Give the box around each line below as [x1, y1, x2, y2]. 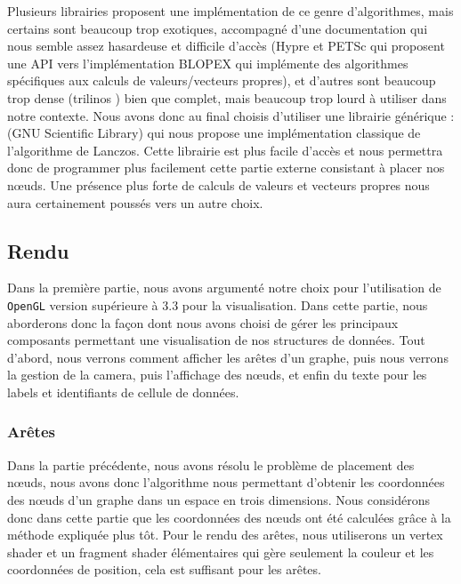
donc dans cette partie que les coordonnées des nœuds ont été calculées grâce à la [7, 508, 451, 526]
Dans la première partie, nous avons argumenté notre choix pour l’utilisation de [7, 278, 441, 297]
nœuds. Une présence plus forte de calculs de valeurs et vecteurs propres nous [7, 175, 430, 194]
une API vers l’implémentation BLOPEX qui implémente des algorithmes [7, 53, 408, 72]
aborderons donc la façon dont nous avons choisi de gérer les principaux [7, 313, 399, 332]
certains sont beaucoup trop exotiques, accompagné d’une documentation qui [7, 19, 428, 37]
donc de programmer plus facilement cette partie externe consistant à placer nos [7, 158, 445, 177]
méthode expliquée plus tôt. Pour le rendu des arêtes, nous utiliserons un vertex [7, 525, 443, 544]
